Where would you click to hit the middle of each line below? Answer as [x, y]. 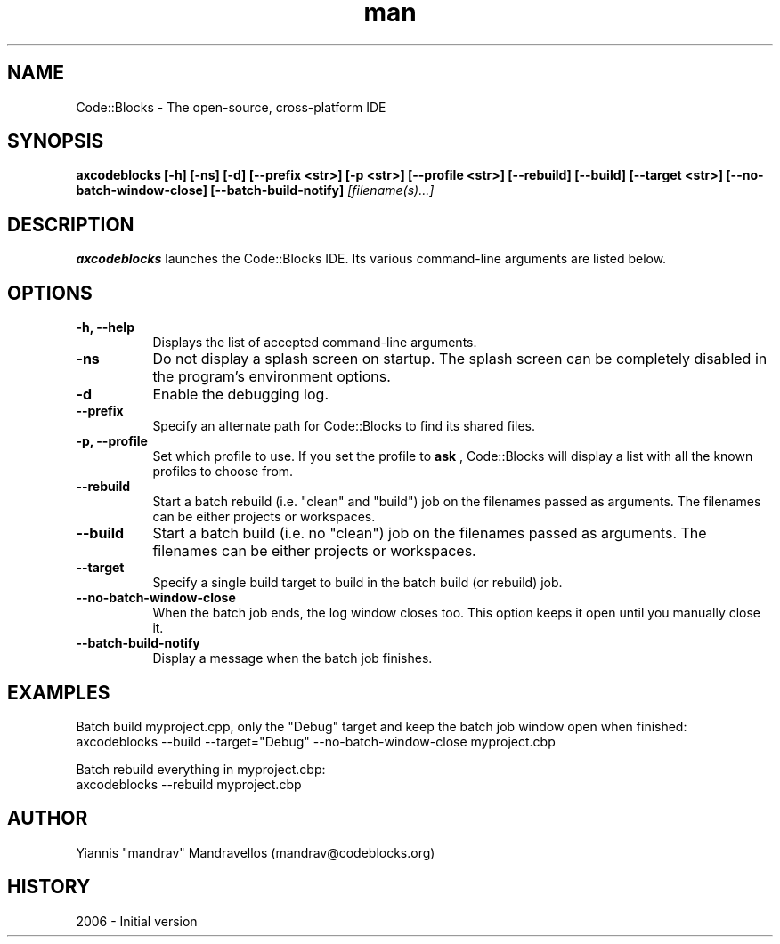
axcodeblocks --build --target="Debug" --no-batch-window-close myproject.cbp [316, 741]
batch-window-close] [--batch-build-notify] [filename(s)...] [255, 190]
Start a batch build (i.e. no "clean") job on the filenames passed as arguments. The [430, 533]
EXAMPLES [59, 692]
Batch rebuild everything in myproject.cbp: [201, 769]
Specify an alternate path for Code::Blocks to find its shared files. [344, 426]
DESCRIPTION [71, 224]
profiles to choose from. [223, 472]
